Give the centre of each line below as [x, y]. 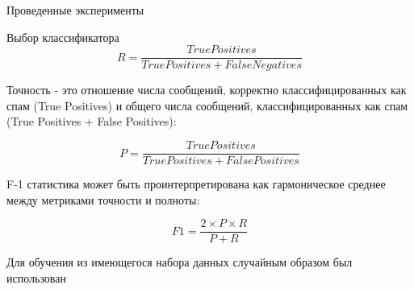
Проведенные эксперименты [75, 10]
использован [36, 277]
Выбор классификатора [63, 37]
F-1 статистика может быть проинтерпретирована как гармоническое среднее [196, 184]
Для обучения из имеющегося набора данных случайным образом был [180, 262]
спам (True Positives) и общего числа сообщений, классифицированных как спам [207, 105]
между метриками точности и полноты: [103, 199]
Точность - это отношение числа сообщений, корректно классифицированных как [207, 90]
